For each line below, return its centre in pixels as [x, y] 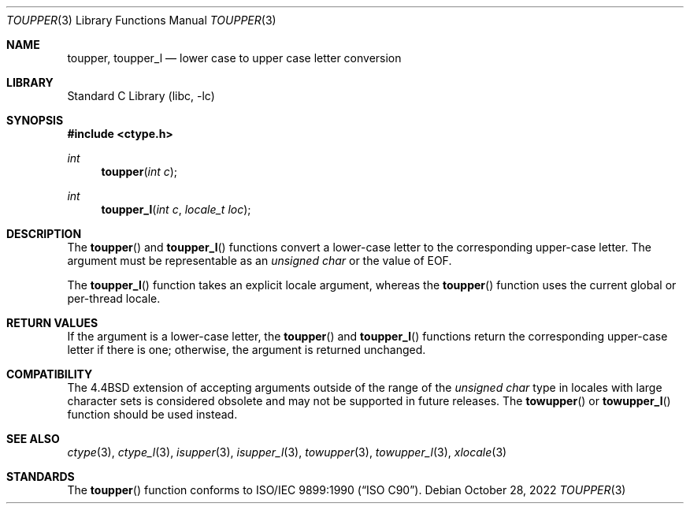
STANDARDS [41, 476]
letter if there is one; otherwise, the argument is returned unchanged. [247, 350]
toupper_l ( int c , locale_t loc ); [176, 209]
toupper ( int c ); [139, 171]
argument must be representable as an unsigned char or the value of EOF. [260, 261]
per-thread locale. [114, 298]
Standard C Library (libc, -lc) [141, 96]
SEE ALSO [33, 439]
